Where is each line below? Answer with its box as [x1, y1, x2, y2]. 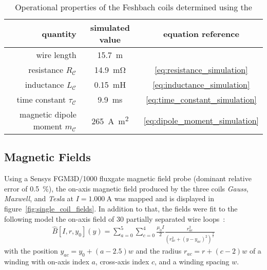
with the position [4, 245, 58, 256]
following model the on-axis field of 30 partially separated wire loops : [4, 213, 225, 224]
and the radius [136, 245, 182, 256]
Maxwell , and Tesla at [4, 193, 73, 204]
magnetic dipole [20, 108, 77, 120]
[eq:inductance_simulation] [152, 79, 250, 90]
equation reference [163, 27, 239, 40]
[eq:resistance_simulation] [155, 64, 248, 75]
